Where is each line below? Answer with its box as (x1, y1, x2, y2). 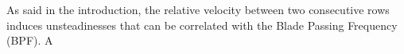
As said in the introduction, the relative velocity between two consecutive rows (6, 2, 390, 17)
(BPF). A (6, 32, 53, 49)
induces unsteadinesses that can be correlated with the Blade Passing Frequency (6, 16, 398, 33)
